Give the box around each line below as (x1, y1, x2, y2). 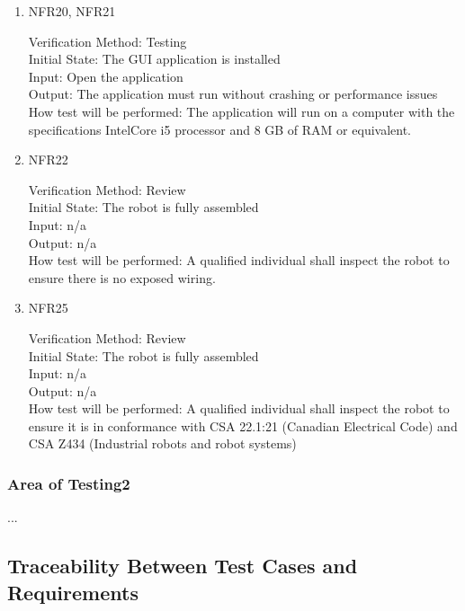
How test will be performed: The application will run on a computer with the (28, 102, 455, 120)
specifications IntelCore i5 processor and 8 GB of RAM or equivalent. (28, 120, 412, 138)
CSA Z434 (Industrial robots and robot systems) (28, 434, 297, 453)
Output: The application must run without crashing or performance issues (28, 84, 438, 103)
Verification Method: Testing (28, 31, 187, 50)
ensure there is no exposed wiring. (28, 268, 216, 287)
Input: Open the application (28, 66, 183, 85)
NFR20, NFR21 (28, 2, 116, 20)
